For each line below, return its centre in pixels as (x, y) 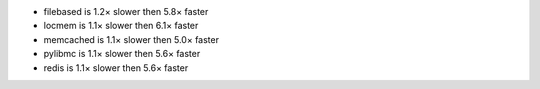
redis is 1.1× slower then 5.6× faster (116, 67)
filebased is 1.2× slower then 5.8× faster (126, 11)
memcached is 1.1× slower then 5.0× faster (131, 39)
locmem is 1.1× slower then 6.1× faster (121, 26)
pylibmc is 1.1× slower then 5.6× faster (122, 54)
